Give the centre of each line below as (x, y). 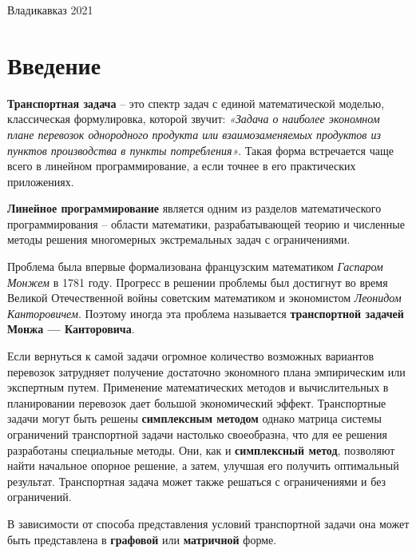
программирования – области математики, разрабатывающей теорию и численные (206, 223)
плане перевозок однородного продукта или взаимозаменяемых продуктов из (194, 134)
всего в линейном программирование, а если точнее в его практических (182, 166)
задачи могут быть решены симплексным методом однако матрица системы (194, 418)
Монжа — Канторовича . (71, 329)
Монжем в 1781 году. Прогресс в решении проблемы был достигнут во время (198, 282)
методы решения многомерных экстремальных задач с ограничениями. (179, 239)
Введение (54, 64)
